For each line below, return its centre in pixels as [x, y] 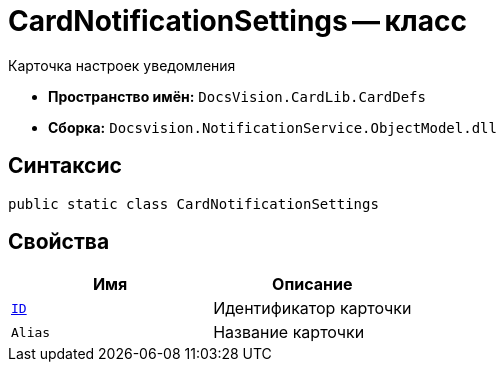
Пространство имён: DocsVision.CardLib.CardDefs [237, 96]
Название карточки [289, 332]
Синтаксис [65, 166]
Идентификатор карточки [312, 308]
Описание [312, 284]
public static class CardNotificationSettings [193, 203]
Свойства [59, 242]
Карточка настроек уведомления [122, 65]
